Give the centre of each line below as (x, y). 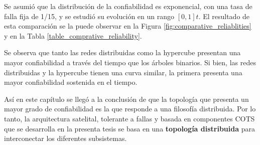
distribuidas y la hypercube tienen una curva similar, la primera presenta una (123, 72)
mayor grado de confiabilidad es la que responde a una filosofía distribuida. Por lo (130, 109)
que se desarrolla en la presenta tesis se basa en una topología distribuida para (129, 128)
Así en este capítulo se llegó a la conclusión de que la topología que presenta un (126, 99)
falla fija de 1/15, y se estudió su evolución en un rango (89, 16)
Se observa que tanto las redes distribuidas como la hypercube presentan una (122, 52)
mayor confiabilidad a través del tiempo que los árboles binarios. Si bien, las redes (130, 62)
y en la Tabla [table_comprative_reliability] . (73, 35)
